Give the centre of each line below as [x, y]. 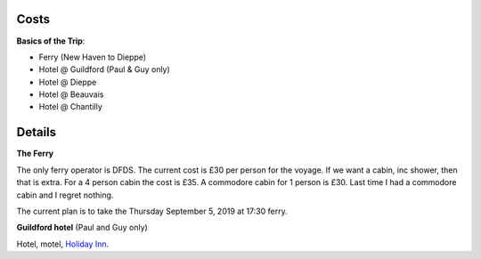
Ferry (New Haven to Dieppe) [93, 57]
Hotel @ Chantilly [70, 107]
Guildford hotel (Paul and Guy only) [82, 228]
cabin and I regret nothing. [65, 195]
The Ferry [35, 154]
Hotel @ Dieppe [68, 82]
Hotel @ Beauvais [71, 94]
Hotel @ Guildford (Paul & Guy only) [105, 69]
